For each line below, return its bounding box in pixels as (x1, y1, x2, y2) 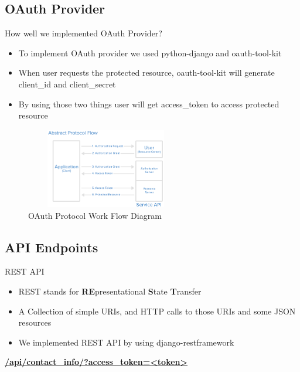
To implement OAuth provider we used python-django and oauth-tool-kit (18, 46, 282, 59)
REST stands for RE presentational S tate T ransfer (18, 285, 202, 297)
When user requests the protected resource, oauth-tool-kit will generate (18, 66, 275, 79)
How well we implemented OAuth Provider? (5, 27, 162, 39)
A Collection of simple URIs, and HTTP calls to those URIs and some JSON (18, 305, 296, 317)
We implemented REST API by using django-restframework (18, 336, 234, 348)
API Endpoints (5, 238, 98, 256)
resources (18, 316, 52, 329)
